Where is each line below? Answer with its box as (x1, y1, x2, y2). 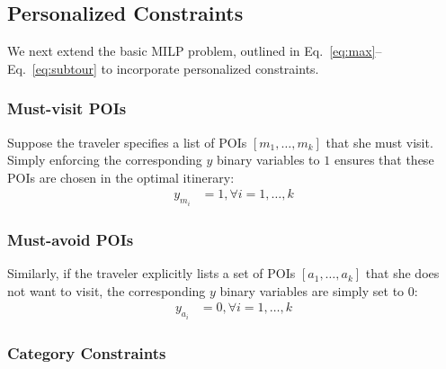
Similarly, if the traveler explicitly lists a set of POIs (7, 264, 296, 283)
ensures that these (334, 150, 434, 169)
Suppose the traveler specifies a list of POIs (7, 132, 247, 151)
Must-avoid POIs (7, 228, 134, 250)
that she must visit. (326, 132, 433, 151)
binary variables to (217, 150, 320, 169)
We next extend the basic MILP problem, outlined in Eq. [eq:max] (7, 41, 376, 60)
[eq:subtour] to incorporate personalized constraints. (31, 58, 319, 77)
